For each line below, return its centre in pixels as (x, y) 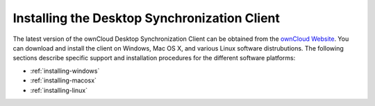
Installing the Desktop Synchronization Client (147, 18)
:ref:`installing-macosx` (64, 80)
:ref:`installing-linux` (59, 90)
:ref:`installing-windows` (65, 71)
